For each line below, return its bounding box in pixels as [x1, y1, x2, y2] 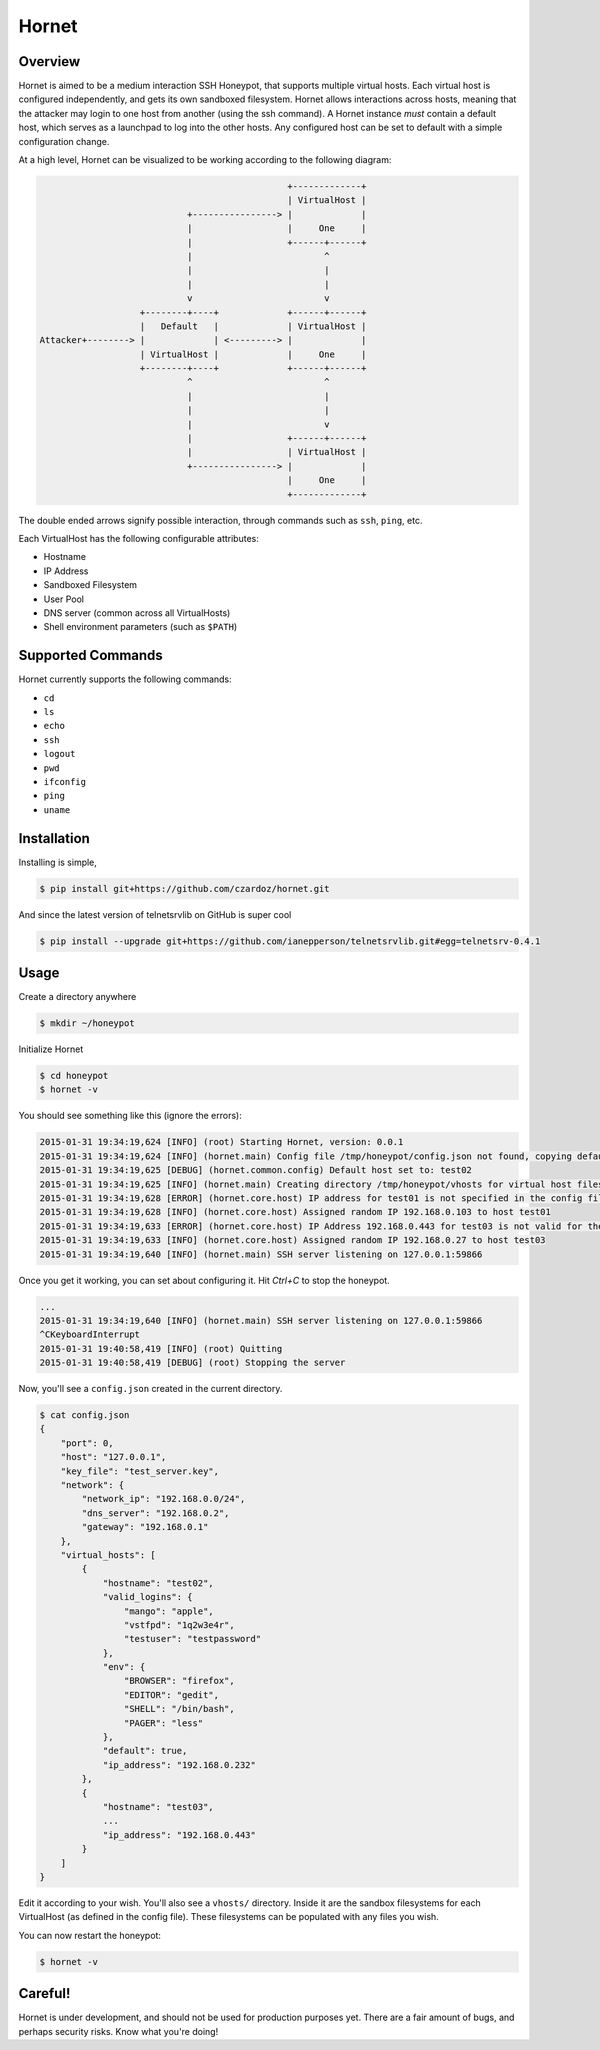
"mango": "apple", [123, 1605, 214, 1617]
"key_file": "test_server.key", [60, 1465, 220, 1477]
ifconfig [43, 776, 87, 787]
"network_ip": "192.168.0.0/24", [81, 1493, 246, 1505]
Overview [18, 53, 81, 70]
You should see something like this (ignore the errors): [18, 1110, 242, 1122]
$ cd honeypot [39, 1070, 109, 1082]
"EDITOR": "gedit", [123, 1689, 220, 1700]
